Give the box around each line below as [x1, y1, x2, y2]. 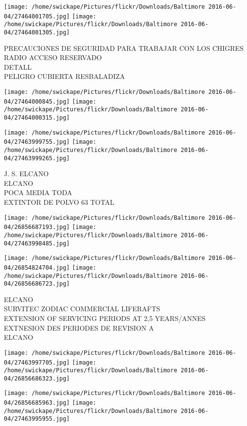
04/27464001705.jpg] [4, 13, 70, 20]
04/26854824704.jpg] [4, 264, 70, 271]
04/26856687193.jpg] [4, 224, 70, 231]
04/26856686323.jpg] [4, 375, 70, 382]
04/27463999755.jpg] [4, 138, 70, 146]
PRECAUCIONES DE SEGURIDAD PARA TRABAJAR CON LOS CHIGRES [4, 43, 244, 53]
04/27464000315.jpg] [4, 114, 70, 121]
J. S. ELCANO [4, 168, 49, 179]
